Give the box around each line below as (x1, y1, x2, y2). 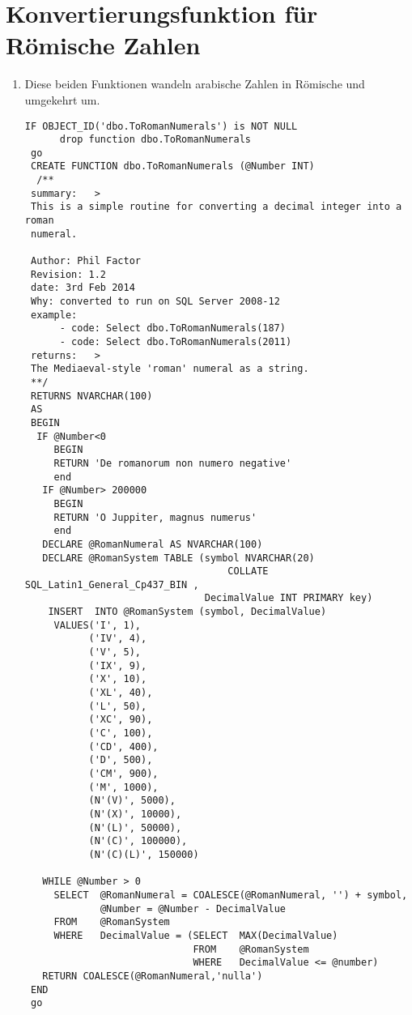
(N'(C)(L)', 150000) (88, 848, 199, 860)
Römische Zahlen (6, 28, 201, 62)
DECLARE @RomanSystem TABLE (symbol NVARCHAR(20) (42, 552, 315, 564)
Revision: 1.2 (30, 268, 107, 280)
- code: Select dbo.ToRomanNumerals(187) (59, 322, 286, 335)
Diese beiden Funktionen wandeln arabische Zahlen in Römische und (24, 75, 365, 92)
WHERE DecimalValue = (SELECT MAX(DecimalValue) (53, 929, 338, 941)
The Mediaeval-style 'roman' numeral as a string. (30, 363, 309, 375)
